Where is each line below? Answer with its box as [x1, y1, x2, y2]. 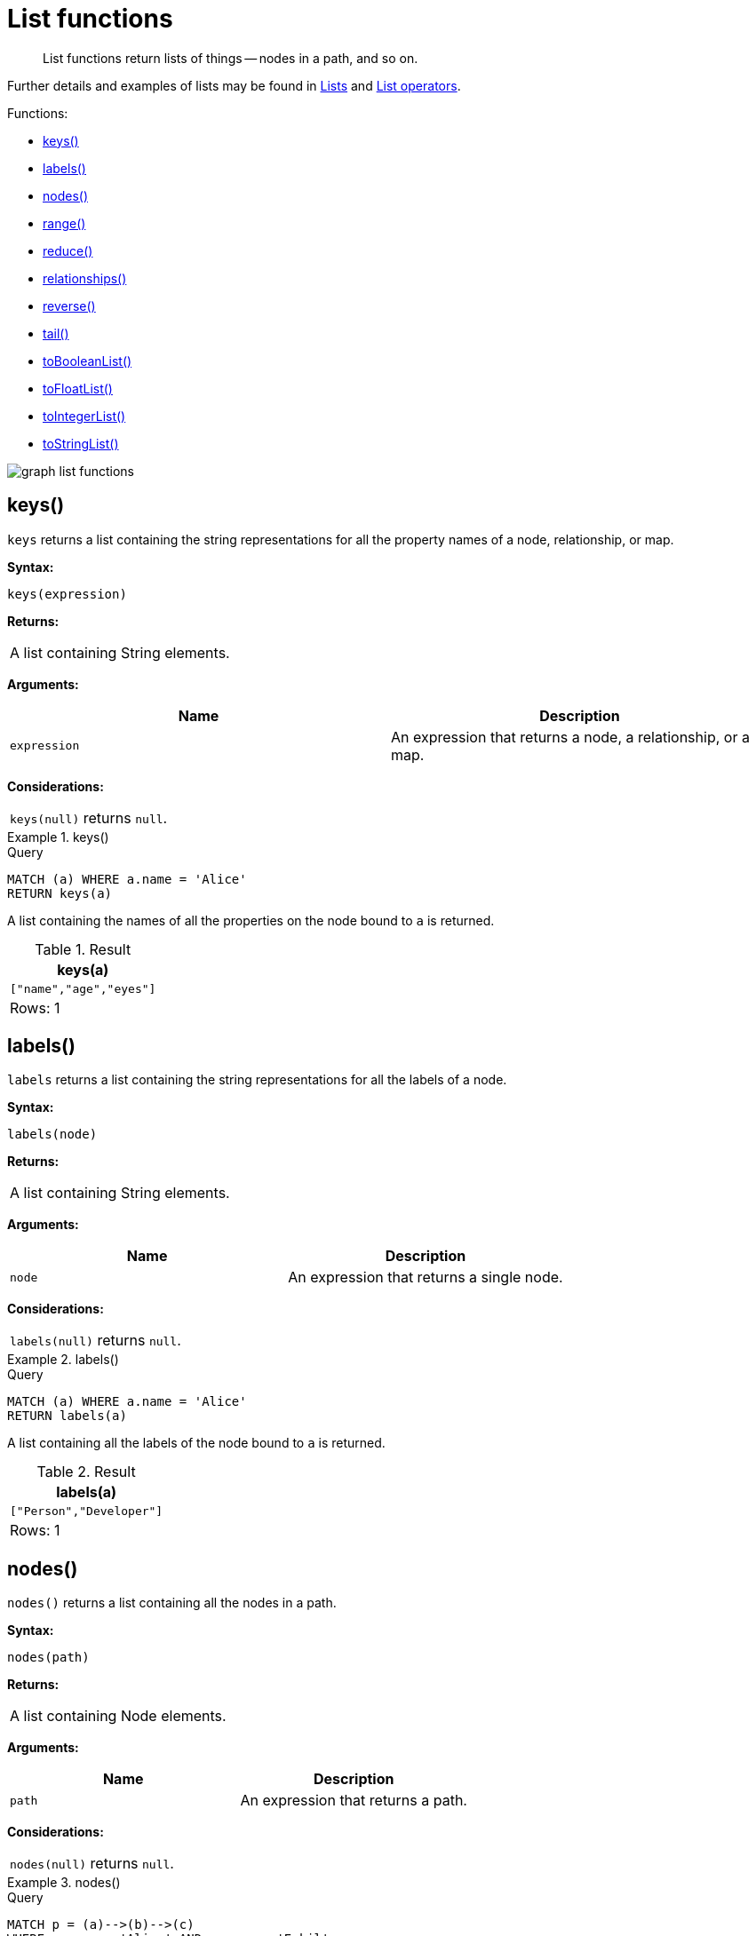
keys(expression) [7, 586, 127, 601]
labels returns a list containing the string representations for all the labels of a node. [7, 1072, 507, 1088]
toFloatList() [43, 380, 113, 396]
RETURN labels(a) [7, 1408, 127, 1424]
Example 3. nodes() [7, 1875, 121, 1891]
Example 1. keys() [7, 829, 109, 845]
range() [43, 215, 86, 231]
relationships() [43, 270, 127, 286]
